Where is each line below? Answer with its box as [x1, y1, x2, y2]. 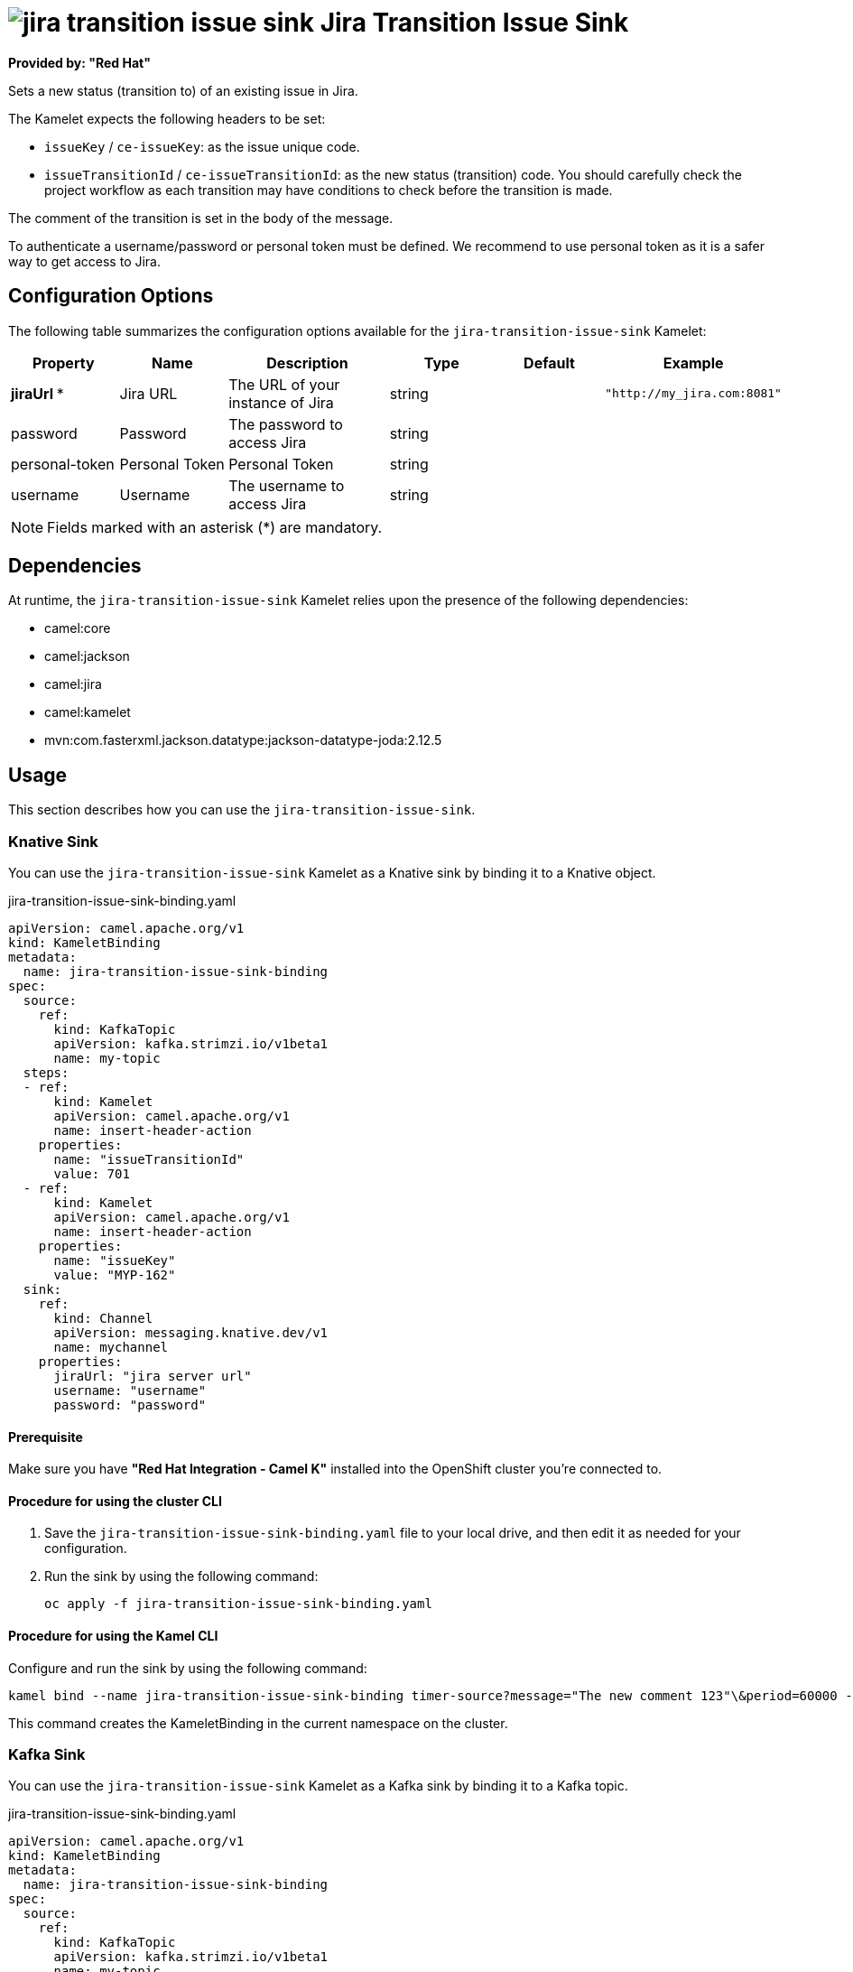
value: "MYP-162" [53, 1268, 176, 1283]
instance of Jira [228, 393, 334, 412]
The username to [228, 476, 345, 495]
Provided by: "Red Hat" [8, 54, 151, 70]
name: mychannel [53, 1340, 169, 1355]
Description [266, 353, 348, 372]
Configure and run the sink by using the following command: [8, 1660, 367, 1676]
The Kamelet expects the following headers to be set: [8, 110, 326, 126]
